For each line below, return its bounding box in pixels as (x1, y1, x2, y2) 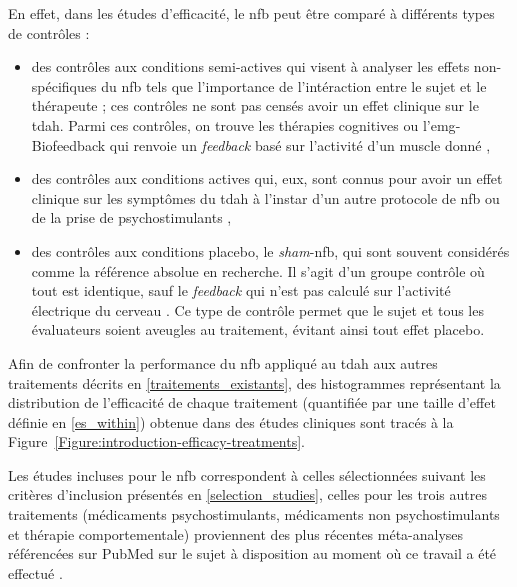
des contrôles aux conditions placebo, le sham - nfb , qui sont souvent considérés (31, 240, 510, 261)
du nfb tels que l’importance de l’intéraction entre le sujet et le (101, 75, 487, 96)
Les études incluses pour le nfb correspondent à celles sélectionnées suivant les (8, 464, 486, 485)
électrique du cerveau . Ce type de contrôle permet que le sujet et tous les (31, 299, 484, 320)
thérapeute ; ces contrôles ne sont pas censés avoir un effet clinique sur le (31, 95, 479, 116)
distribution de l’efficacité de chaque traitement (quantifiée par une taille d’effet (8, 392, 496, 413)
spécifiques (31, 75, 97, 96)
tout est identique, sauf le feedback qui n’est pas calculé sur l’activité (31, 280, 451, 301)
